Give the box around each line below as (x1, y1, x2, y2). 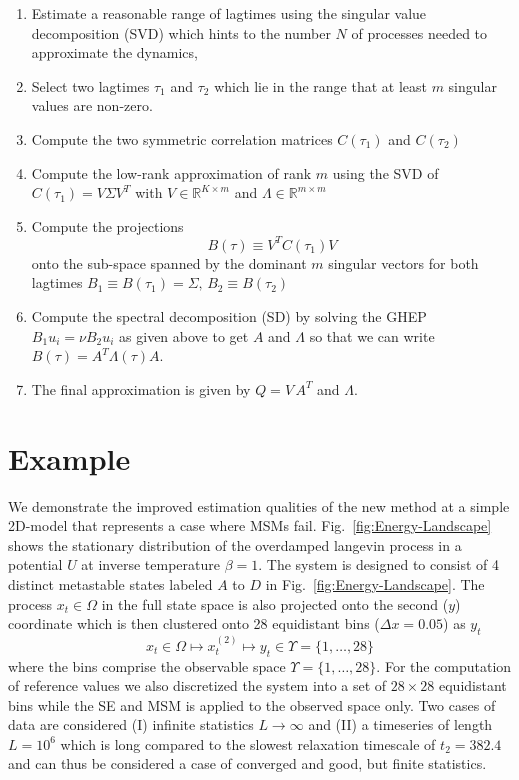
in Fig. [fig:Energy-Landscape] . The (265, 573, 485, 594)
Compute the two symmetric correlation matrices (31, 128, 333, 149)
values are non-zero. (31, 95, 153, 116)
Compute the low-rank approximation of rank (31, 162, 312, 183)
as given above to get (119, 325, 249, 346)
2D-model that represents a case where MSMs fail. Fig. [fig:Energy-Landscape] (8, 515, 492, 536)
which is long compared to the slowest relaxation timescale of (60, 733, 436, 754)
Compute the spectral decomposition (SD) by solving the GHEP (31, 306, 427, 327)
